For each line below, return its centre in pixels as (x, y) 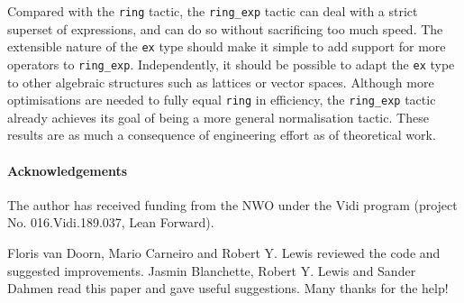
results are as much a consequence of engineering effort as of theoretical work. (222, 135)
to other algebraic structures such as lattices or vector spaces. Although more (221, 82)
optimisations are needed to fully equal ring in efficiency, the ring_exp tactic (222, 100)
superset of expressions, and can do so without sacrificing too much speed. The (225, 28)
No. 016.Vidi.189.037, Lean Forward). (111, 222)
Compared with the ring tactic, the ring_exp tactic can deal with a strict (213, 11)
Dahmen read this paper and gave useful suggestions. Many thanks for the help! (228, 288)
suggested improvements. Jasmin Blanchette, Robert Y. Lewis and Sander (212, 270)
